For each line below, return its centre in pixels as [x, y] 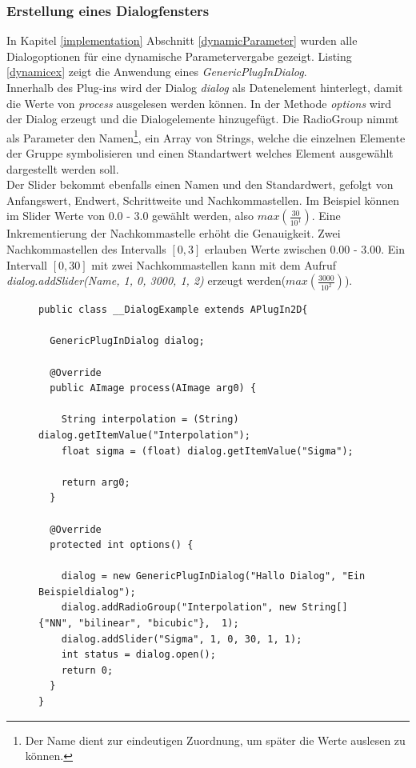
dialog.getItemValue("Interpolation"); [144, 435]
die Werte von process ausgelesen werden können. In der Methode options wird [199, 103]
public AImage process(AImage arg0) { [153, 388]
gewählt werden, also [203, 216]
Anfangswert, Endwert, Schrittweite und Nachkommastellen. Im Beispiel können [203, 200]
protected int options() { [122, 545]
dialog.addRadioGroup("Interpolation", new [179, 608]
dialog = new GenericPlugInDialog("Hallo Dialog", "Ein [213, 576]
